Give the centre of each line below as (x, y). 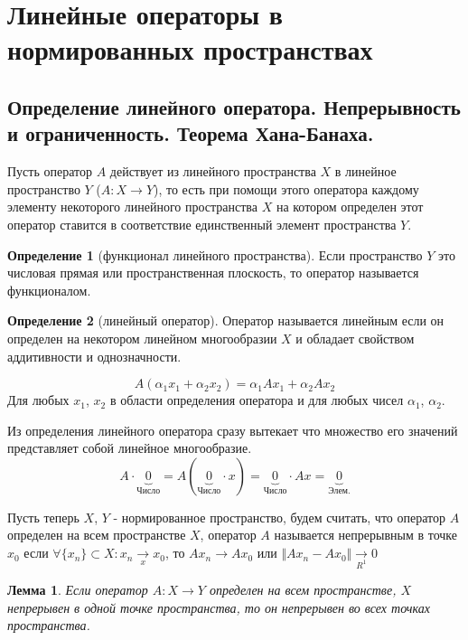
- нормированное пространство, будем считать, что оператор (279, 517)
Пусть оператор (50, 171)
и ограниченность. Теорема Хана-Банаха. (191, 133)
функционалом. (49, 290)
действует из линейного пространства (213, 171)
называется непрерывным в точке (365, 535)
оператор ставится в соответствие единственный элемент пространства (202, 224)
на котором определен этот (350, 207)
